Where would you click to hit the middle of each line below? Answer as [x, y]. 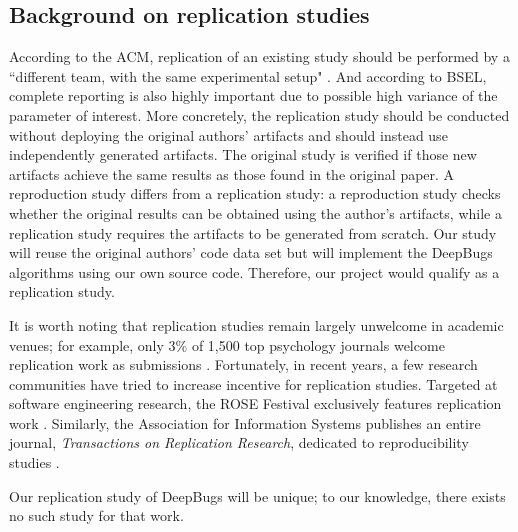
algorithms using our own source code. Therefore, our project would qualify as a [254, 271]
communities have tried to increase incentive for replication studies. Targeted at [253, 383]
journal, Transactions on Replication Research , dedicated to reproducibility [239, 442]
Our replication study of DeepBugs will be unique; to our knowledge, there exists [257, 495]
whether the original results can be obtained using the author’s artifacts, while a [255, 212]
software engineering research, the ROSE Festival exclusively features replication [255, 403]
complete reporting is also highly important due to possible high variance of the [253, 95]
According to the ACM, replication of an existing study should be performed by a [259, 56]
